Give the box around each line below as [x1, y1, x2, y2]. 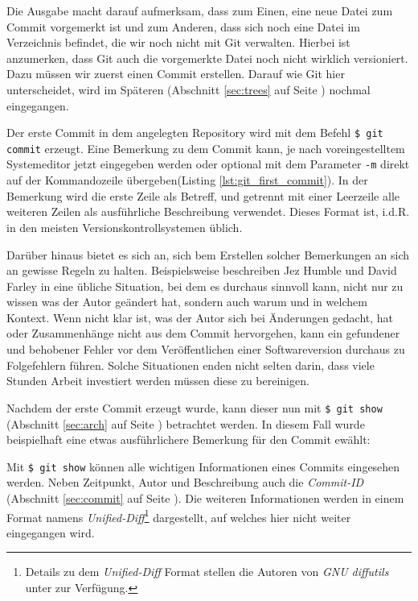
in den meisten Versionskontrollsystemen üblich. [6, 218, 243, 235]
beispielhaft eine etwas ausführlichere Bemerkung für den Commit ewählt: [6, 431, 371, 448]
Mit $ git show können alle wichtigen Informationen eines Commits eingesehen [6, 458, 400, 475]
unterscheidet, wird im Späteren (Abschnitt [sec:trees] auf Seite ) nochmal [6, 81, 371, 97]
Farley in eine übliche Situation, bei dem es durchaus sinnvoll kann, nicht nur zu [6, 277, 404, 294]
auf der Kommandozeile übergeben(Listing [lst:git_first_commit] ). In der [6, 172, 368, 189]
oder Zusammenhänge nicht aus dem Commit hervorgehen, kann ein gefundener [6, 325, 400, 342]
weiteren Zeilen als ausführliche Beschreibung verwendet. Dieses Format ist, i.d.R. [6, 203, 410, 220]
